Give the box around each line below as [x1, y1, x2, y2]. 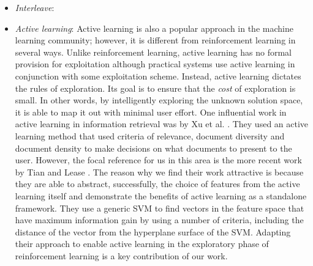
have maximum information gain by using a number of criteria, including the [15, 213, 304, 226]
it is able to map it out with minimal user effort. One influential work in [15, 105, 287, 118]
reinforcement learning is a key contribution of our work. [15, 249, 228, 262]
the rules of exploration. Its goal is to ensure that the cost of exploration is [15, 81, 296, 94]
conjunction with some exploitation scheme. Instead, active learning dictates [15, 69, 301, 82]
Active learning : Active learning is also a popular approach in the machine [15, 21, 293, 34]
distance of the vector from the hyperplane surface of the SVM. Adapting [15, 225, 291, 238]
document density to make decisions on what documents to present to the [15, 141, 292, 154]
